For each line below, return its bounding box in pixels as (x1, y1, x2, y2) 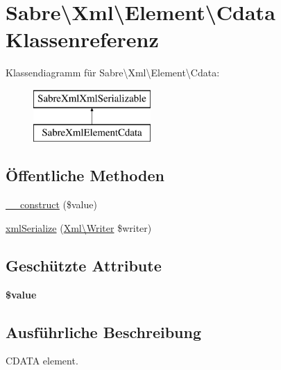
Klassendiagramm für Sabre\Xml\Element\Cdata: (6, 65, 220, 80)
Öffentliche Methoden (6, 165, 164, 186)
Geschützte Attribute (6, 254, 162, 276)
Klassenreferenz (6, 25, 159, 53)
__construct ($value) (6, 197, 97, 212)
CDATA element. (6, 353, 78, 368)
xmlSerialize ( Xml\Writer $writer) (6, 220, 152, 235)
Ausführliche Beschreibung (6, 321, 201, 342)
